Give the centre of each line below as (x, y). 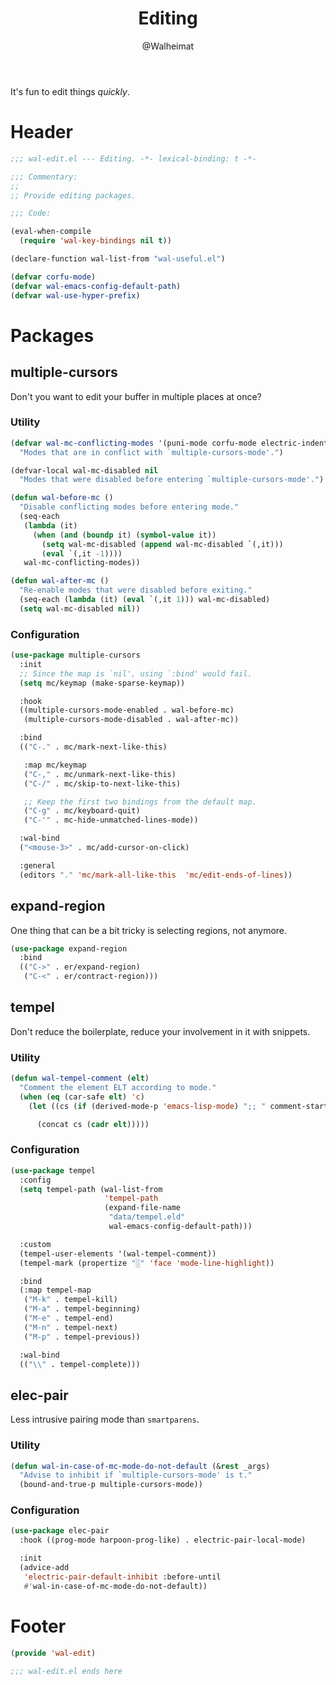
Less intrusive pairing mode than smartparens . (105, 1419)
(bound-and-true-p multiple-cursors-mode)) (111, 1485)
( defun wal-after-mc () (60, 581)
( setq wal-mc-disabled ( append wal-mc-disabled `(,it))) (162, 544)
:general (37, 865)
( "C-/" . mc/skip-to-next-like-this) (102, 783)
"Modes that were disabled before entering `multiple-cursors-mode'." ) (172, 480)
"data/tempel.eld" (147, 1217)
